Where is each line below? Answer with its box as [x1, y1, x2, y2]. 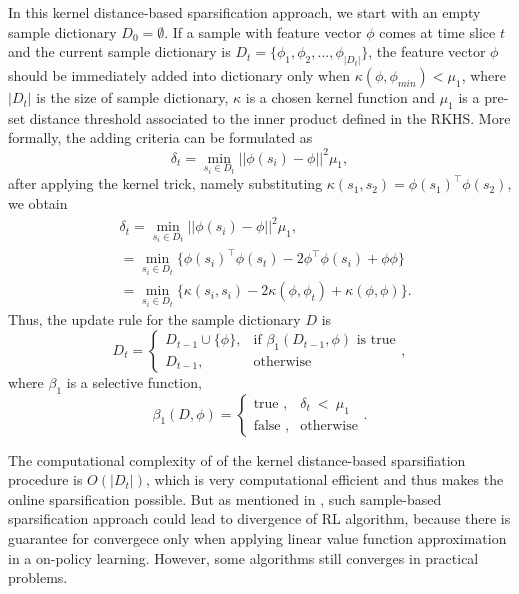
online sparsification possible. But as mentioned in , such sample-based [8, 488, 442, 509]
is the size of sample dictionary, [36, 87, 229, 108]
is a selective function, [66, 371, 202, 392]
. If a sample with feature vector [164, 21, 362, 42]
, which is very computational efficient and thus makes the [145, 469, 504, 490]
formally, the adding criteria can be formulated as [8, 127, 313, 148]
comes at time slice [379, 21, 496, 42]
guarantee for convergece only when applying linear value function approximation [8, 528, 507, 549]
